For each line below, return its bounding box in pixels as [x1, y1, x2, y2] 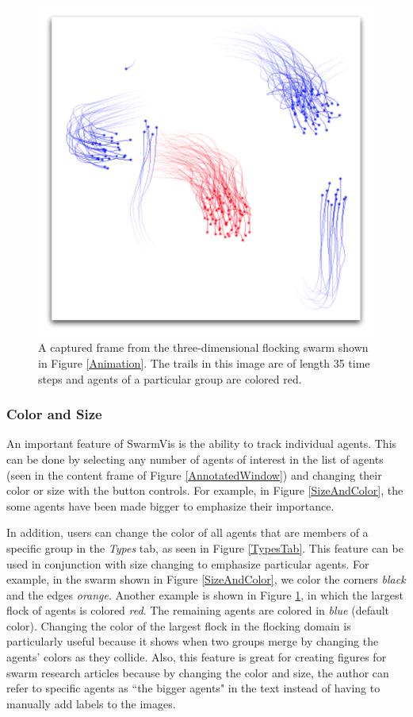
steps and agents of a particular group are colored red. [38, 370, 302, 387]
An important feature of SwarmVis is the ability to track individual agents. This [6, 435, 397, 452]
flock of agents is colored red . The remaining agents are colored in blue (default [6, 602, 390, 619]
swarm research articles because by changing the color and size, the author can [6, 664, 389, 680]
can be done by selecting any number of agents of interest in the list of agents [6, 450, 384, 467]
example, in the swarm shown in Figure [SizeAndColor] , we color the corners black [6, 571, 406, 588]
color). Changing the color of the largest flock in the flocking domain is [6, 617, 351, 634]
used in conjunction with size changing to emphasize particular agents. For [6, 555, 369, 572]
